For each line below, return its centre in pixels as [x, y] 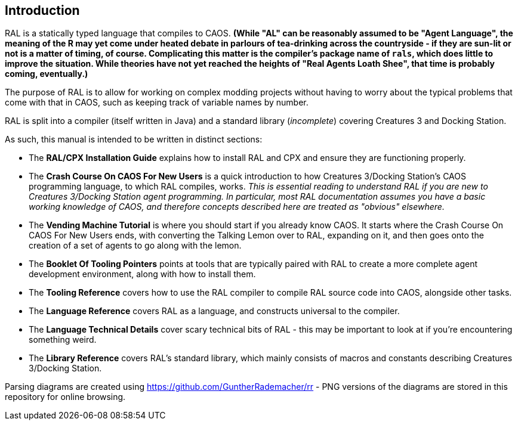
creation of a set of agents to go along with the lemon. [135, 246]
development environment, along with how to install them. [142, 274]
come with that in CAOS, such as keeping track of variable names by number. [157, 103]
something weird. [63, 340]
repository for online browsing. [65, 397]
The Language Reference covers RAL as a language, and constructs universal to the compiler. [214, 311]
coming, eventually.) [47, 74]
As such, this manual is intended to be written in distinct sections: [134, 139]
